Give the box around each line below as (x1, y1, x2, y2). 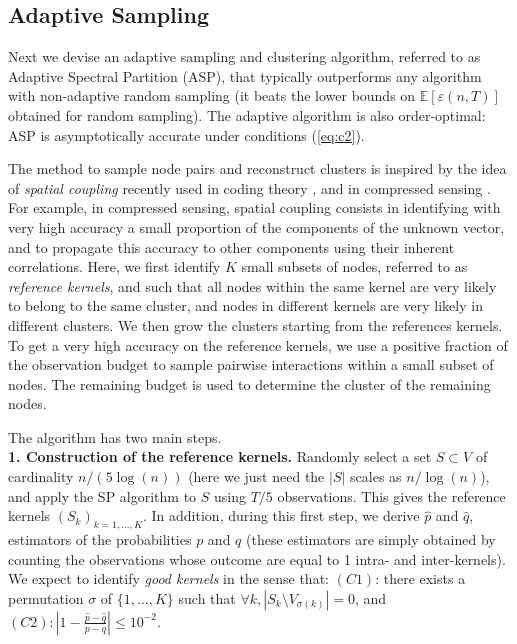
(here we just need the (188, 466, 325, 487)
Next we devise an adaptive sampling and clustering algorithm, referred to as (8, 46, 481, 67)
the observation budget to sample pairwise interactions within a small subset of (8, 354, 494, 375)
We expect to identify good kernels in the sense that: (8, 568, 329, 589)
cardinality (8, 466, 74, 487)
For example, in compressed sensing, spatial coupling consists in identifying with (8, 197, 501, 218)
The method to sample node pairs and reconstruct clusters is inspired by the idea (8, 158, 507, 179)
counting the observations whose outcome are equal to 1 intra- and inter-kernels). (8, 548, 506, 569)
